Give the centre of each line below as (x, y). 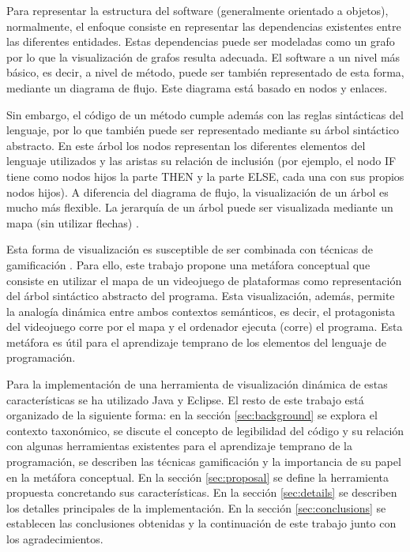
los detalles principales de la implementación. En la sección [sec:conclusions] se (196, 507)
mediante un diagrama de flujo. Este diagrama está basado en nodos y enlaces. (197, 87)
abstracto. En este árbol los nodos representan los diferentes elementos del (186, 145)
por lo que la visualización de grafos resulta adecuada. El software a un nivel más (203, 56)
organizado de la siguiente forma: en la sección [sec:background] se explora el (192, 415)
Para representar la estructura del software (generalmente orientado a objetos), (197, 10)
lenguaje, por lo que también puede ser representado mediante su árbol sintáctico (203, 130)
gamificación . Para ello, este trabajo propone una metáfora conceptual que (188, 264)
